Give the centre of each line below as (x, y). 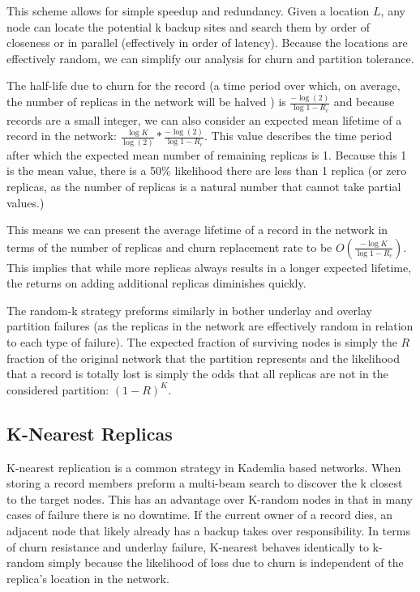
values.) (26, 202)
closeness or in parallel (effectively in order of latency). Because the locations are (207, 43)
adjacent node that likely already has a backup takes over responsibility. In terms (208, 531)
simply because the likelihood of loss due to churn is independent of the (226, 562)
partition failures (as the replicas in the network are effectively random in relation (210, 326)
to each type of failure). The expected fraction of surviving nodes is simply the (202, 342)
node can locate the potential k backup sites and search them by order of (188, 26)
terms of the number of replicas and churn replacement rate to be (169, 247)
